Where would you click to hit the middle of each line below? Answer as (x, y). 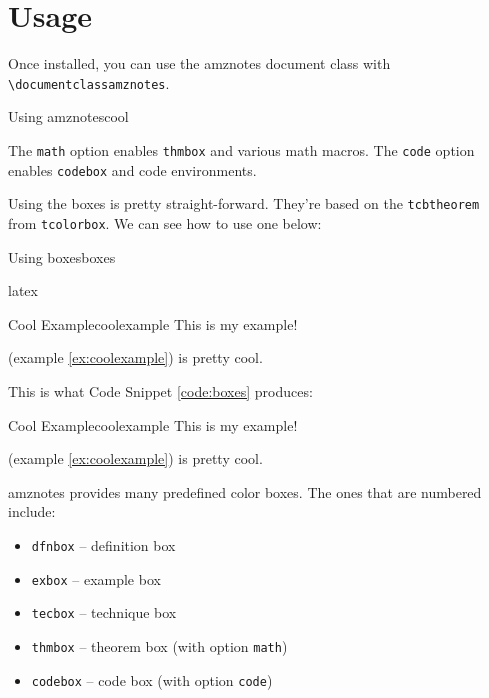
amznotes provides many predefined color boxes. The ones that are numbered (245, 491)
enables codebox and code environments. (132, 169)
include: (32, 511)
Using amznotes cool (68, 116)
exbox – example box (96, 578)
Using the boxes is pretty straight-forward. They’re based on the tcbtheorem (244, 203)
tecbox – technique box (104, 612)
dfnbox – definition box (103, 544)
